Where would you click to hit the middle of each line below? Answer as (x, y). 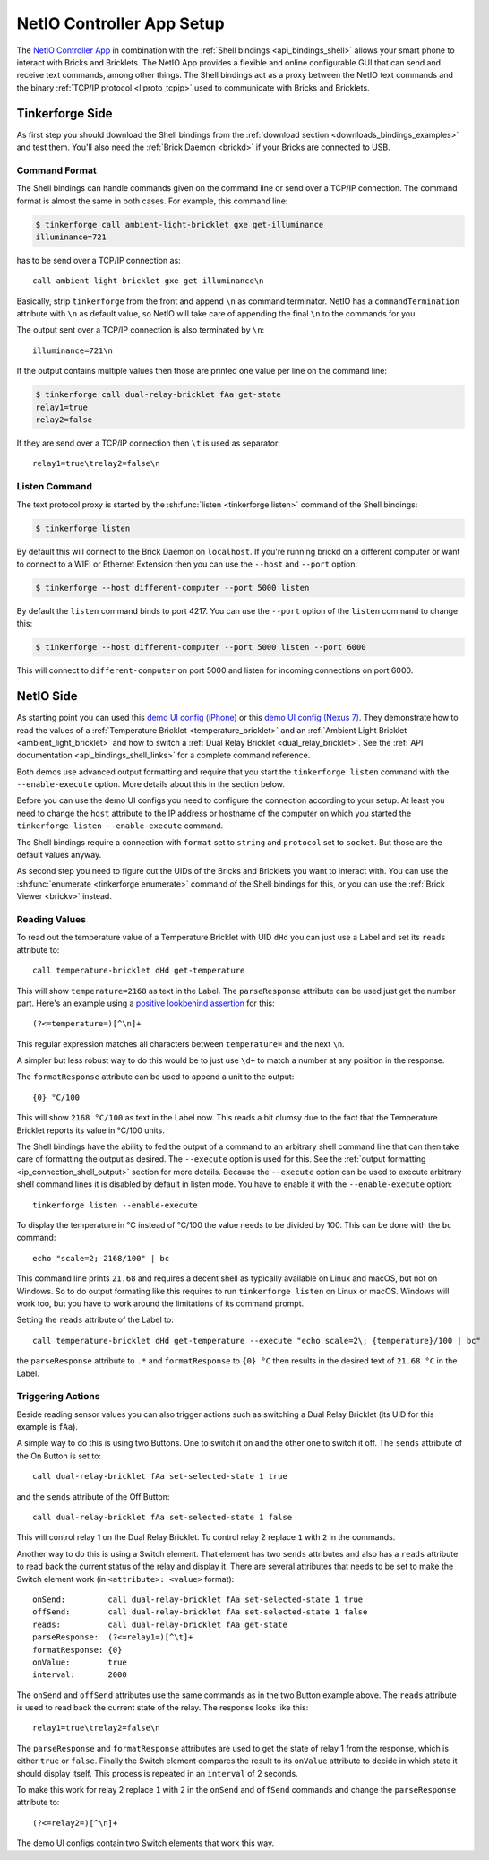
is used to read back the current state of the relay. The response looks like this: (163, 1708)
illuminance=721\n (73, 350)
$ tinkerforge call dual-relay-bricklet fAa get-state (158, 395)
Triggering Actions (58, 1397)
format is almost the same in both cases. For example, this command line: (152, 201)
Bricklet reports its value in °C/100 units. (90, 1130)
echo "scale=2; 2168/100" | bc (101, 1258)
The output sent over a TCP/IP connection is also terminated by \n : (141, 330)
